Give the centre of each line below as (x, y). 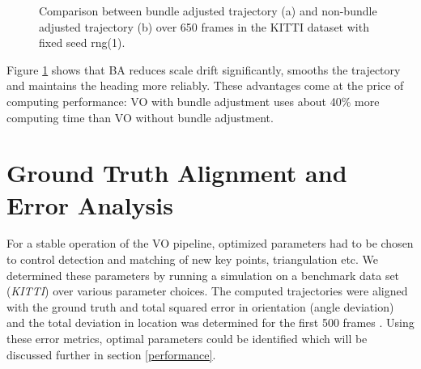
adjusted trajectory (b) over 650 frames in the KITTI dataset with (204, 26)
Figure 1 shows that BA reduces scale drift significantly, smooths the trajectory (204, 69)
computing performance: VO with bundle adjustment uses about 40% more (193, 101)
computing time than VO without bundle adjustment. (140, 117)
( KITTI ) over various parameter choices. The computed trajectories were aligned (207, 291)
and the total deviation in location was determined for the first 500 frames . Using (210, 322)
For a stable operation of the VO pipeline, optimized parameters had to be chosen (210, 243)
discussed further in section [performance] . (111, 354)
